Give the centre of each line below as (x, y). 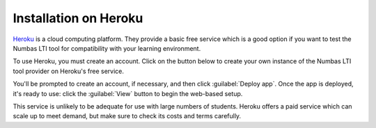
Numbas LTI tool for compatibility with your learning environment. (107, 48)
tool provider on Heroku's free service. (69, 71)
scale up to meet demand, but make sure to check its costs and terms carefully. (127, 116)
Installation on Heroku (78, 18)
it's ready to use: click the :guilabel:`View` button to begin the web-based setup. (128, 93)
